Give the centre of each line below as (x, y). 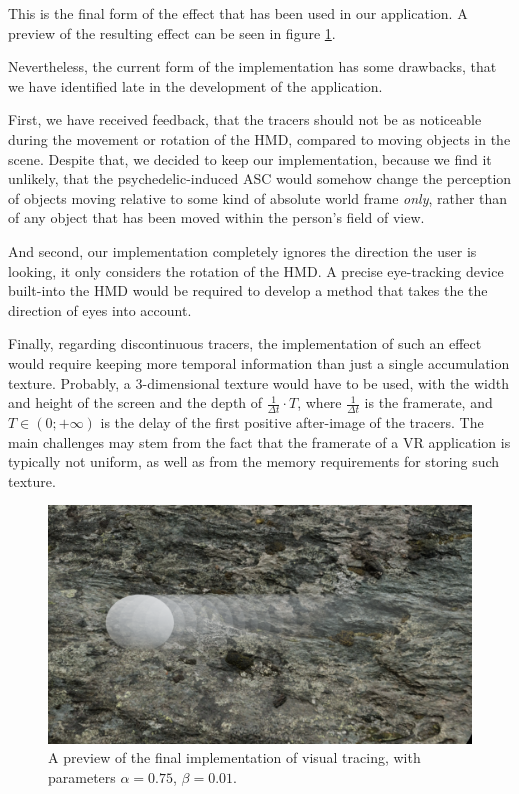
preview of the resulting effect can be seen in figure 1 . (172, 32)
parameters (82, 776)
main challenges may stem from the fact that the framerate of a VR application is (259, 441)
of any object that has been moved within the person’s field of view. (216, 217)
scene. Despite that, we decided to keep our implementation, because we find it (250, 158)
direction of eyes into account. (100, 309)
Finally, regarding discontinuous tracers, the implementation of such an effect (245, 343)
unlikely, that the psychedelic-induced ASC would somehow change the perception (260, 178)
